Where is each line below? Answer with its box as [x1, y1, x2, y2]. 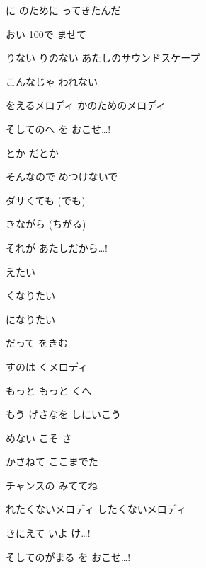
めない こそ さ [6, 430, 72, 445]
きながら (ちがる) [6, 216, 86, 231]
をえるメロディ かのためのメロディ [6, 98, 166, 112]
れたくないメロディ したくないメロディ [6, 502, 186, 516]
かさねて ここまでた [6, 454, 98, 469]
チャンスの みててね [6, 477, 98, 492]
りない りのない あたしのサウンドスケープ [6, 50, 200, 65]
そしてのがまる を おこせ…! [6, 549, 131, 564]
